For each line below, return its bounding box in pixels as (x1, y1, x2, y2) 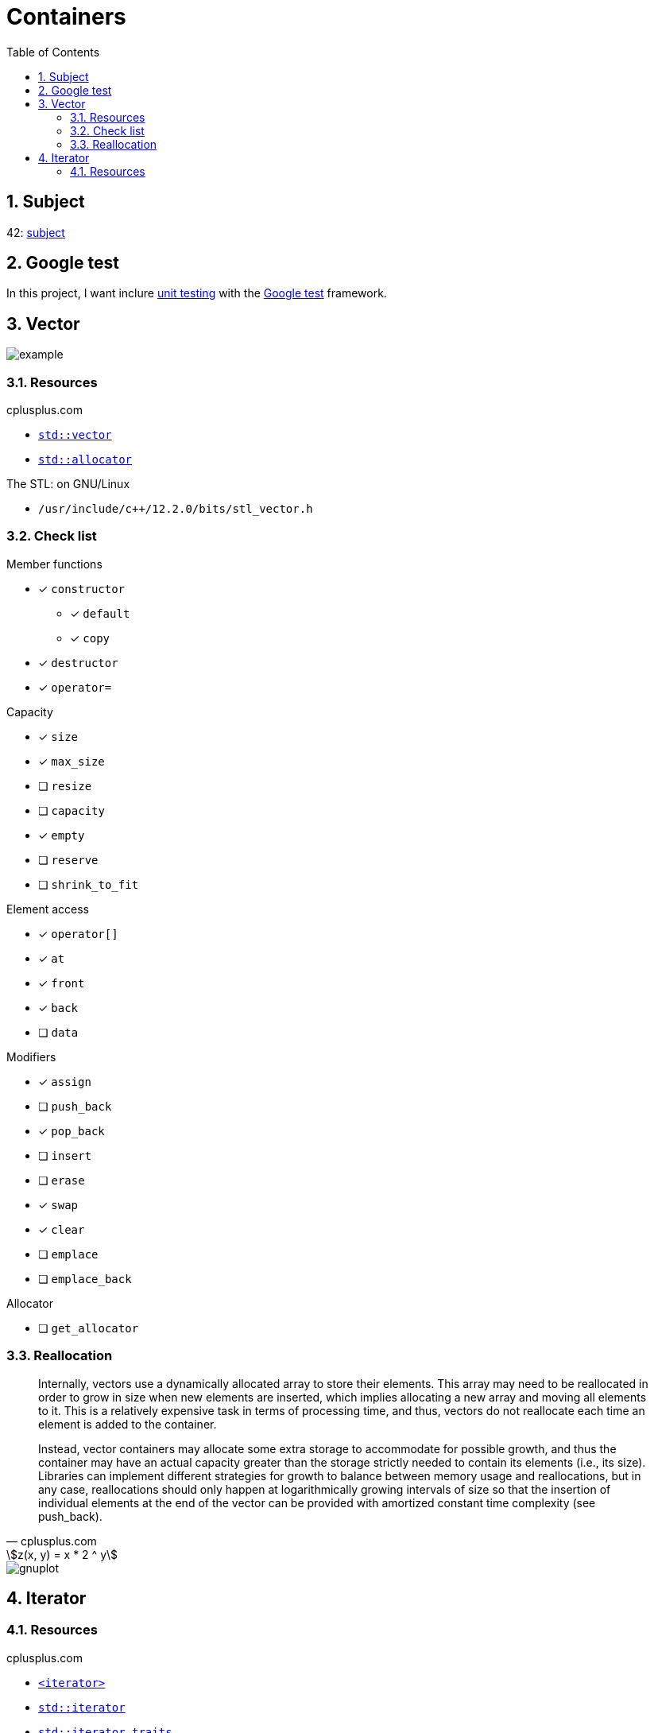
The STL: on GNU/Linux (6, 477, 130, 491)
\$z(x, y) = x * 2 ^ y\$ (6, 1547, 118, 1561)
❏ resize (38, 778, 92, 793)
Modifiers (6, 1049, 56, 1064)
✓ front (38, 975, 85, 990)
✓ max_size (38, 754, 105, 768)
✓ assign (38, 1074, 91, 1088)
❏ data (38, 1025, 79, 1039)
